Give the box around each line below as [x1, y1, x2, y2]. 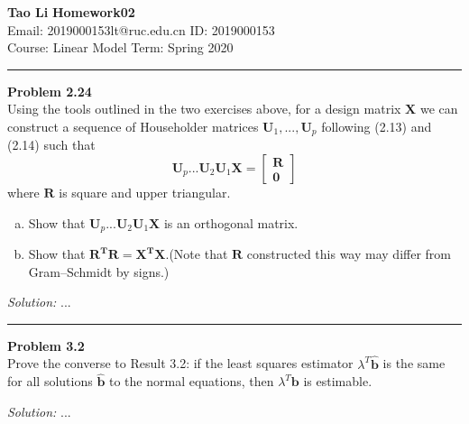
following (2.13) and [321, 116, 432, 135]
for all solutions [7, 372, 93, 391]
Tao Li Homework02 [7, 3, 135, 21]
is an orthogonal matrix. [163, 213, 299, 232]
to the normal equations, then [108, 372, 274, 391]
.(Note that [165, 244, 228, 263]
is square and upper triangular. [59, 183, 231, 202]
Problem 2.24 [7, 81, 92, 100]
